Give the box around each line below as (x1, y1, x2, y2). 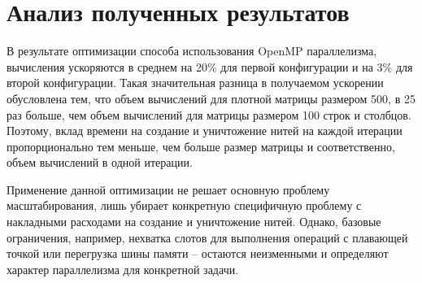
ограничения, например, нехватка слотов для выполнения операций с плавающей (7, 229, 408, 246)
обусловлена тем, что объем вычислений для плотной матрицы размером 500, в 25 (7, 89, 415, 107)
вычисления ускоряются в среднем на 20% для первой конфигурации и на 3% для (7, 58, 413, 75)
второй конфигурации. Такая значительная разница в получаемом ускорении (7, 74, 384, 91)
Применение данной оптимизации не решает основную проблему (7, 181, 330, 198)
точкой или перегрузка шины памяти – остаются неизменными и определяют (7, 245, 389, 262)
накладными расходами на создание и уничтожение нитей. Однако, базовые (7, 213, 381, 230)
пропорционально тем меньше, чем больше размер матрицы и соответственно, (7, 137, 395, 155)
